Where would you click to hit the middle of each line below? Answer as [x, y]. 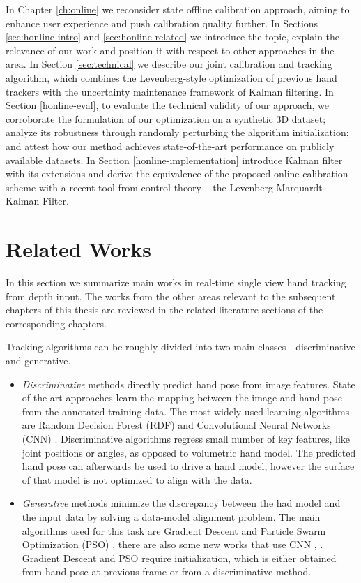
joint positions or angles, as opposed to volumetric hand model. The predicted [189, 452]
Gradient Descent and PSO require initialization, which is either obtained [179, 558]
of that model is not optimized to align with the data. [137, 479]
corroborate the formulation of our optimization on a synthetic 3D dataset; [166, 118]
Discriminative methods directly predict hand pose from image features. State [189, 384]
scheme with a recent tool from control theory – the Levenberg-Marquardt [164, 187]
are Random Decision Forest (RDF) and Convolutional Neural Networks [176, 425]
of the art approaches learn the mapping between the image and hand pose [182, 398]
